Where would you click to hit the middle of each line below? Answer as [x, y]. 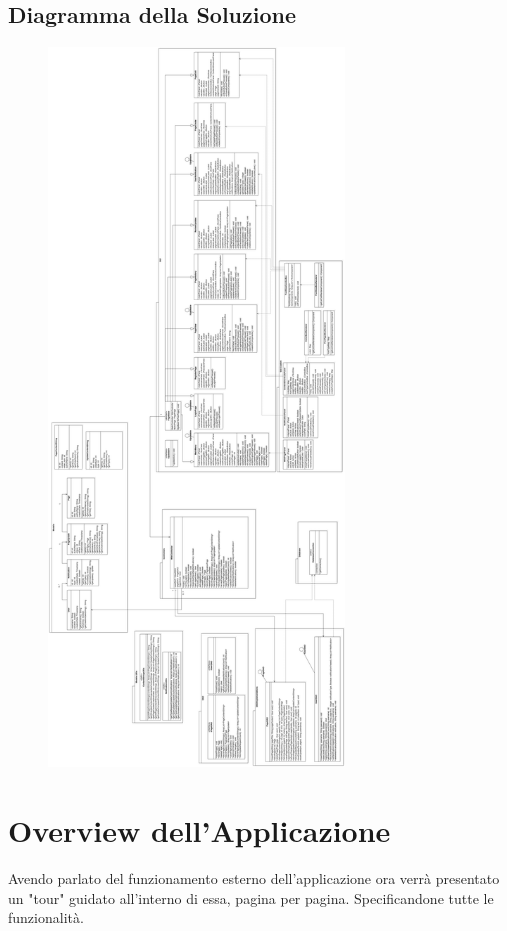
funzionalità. [46, 917]
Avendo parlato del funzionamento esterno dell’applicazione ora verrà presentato [254, 878]
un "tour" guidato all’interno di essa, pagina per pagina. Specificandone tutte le [251, 897]
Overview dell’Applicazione [199, 830]
